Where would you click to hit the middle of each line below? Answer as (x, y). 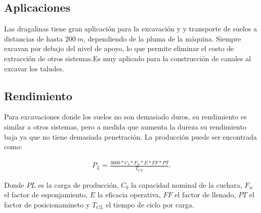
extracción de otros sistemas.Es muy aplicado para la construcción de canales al (128, 58)
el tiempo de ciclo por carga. (150, 204)
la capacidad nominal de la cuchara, (186, 184)
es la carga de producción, (78, 184)
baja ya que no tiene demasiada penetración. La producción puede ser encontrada (130, 136)
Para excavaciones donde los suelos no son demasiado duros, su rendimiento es (125, 117)
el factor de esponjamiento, (46, 195)
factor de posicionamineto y (47, 204)
